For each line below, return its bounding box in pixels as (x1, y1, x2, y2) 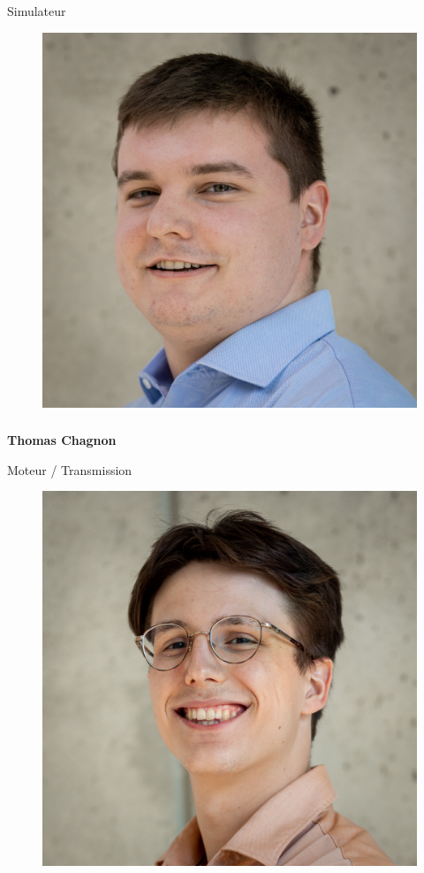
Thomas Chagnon (7, 431, 117, 449)
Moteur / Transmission (7, 460, 132, 479)
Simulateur (7, 2, 66, 19)
